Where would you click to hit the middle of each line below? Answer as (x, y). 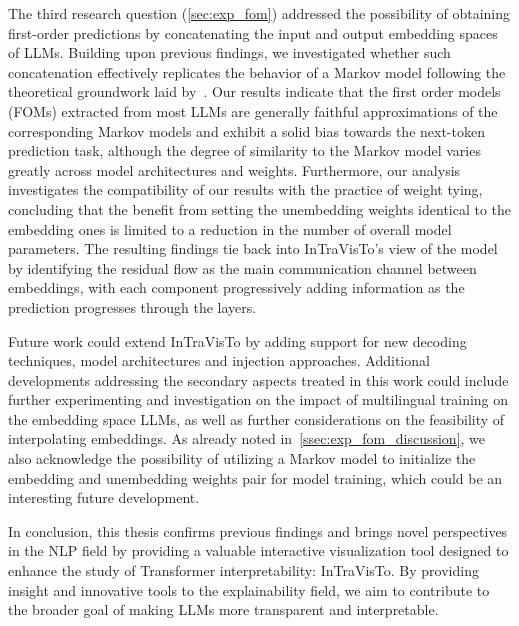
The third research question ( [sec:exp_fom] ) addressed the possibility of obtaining (259, 13)
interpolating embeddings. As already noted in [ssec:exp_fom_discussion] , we (247, 438)
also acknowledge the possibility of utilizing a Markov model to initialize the (242, 458)
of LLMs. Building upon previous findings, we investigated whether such (229, 52)
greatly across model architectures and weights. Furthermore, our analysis (234, 169)
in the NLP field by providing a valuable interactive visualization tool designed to (258, 550)
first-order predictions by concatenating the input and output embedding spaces (253, 32)
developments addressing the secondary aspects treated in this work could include (258, 379)
